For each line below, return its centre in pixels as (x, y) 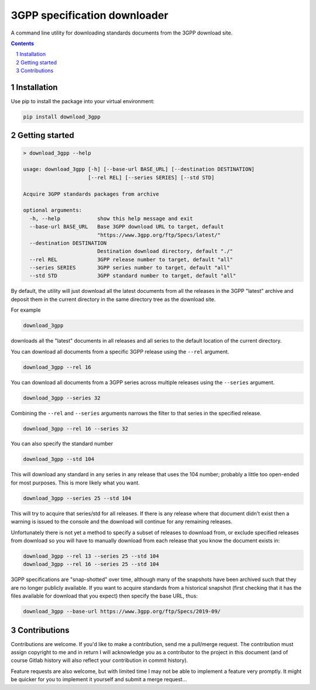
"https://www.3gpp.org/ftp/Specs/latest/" (159, 235)
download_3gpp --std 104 (59, 459)
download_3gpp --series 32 (62, 398)
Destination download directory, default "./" (165, 251)
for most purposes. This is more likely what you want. (75, 483)
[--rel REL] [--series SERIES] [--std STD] (151, 177)
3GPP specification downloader (90, 15)
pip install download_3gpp (62, 117)
